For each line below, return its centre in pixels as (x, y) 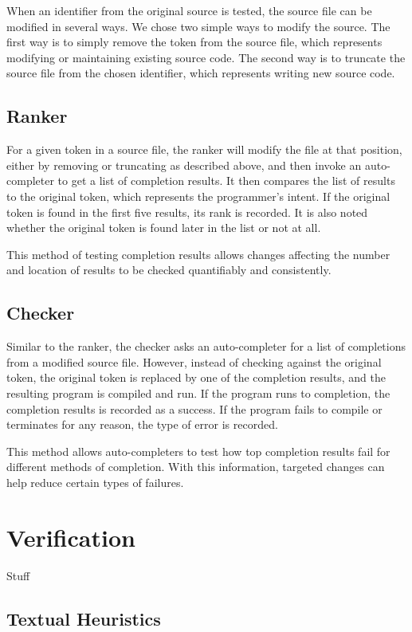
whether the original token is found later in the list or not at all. (164, 228)
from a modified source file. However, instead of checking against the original (194, 361)
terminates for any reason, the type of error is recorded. (142, 424)
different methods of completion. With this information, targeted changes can (196, 467)
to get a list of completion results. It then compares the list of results (226, 181)
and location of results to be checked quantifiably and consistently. (169, 270)
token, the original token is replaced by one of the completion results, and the (196, 377)
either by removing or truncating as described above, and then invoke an (184, 165)
